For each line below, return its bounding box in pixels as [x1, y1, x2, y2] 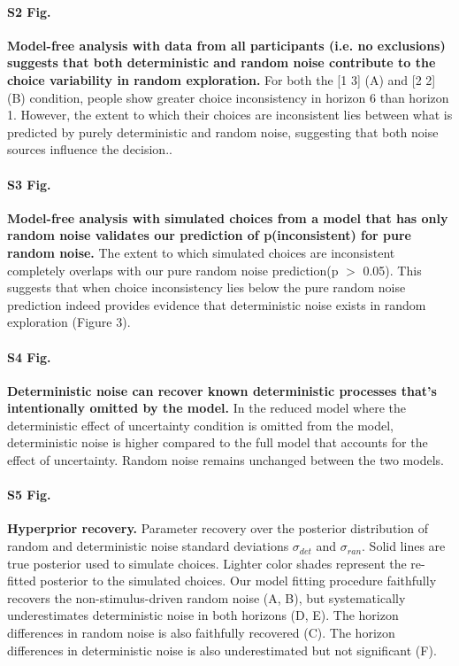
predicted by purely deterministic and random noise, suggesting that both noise [7, 122, 439, 141]
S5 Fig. [7, 485, 51, 504]
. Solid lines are [362, 537, 446, 555]
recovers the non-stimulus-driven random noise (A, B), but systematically [7, 588, 406, 607]
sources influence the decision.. [7, 140, 172, 159]
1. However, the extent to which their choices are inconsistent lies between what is [7, 105, 453, 124]
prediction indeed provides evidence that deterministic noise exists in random [7, 295, 426, 314]
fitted [7, 571, 36, 590]
